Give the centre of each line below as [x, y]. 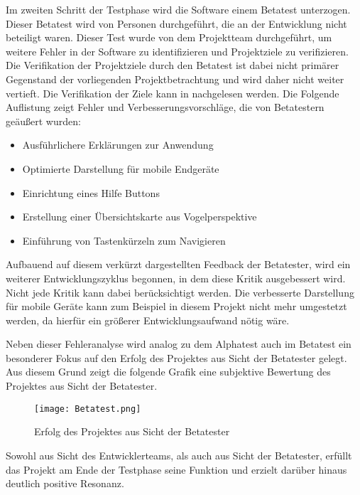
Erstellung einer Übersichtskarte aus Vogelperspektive [140, 217]
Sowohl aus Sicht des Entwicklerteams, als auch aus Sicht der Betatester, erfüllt [179, 455]
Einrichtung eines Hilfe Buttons [91, 192]
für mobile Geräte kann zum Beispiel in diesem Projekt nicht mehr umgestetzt [176, 306]
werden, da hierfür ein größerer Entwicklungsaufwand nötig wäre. [148, 320]
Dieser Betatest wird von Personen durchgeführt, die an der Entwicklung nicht [176, 23]
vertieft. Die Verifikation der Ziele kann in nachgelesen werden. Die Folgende [173, 93]
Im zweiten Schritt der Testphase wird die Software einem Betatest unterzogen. [178, 9]
